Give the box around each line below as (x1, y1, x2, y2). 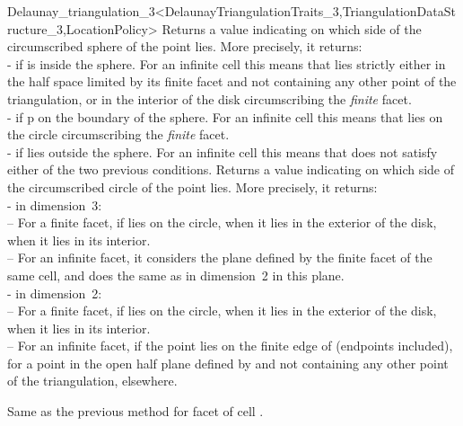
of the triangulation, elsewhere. (7, 371, 178, 390)
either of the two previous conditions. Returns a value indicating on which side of (7, 160, 455, 179)
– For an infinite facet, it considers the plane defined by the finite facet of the (7, 248, 432, 267)
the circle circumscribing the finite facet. (7, 125, 230, 144)
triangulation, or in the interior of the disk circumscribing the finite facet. (7, 89, 412, 108)
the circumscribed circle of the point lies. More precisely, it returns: (7, 177, 378, 196)
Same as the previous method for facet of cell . (7, 402, 264, 421)
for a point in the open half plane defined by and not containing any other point (7, 353, 449, 372)
